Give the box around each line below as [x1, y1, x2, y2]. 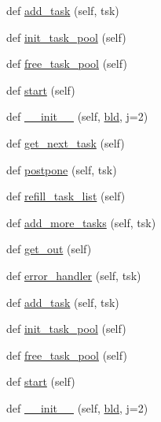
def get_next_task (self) [6, 134, 125, 151]
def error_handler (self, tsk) [6, 267, 141, 283]
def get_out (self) [6, 241, 92, 257]
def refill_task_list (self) [6, 188, 126, 204]
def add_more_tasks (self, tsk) [6, 214, 156, 230]
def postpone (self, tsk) [6, 161, 117, 177]
